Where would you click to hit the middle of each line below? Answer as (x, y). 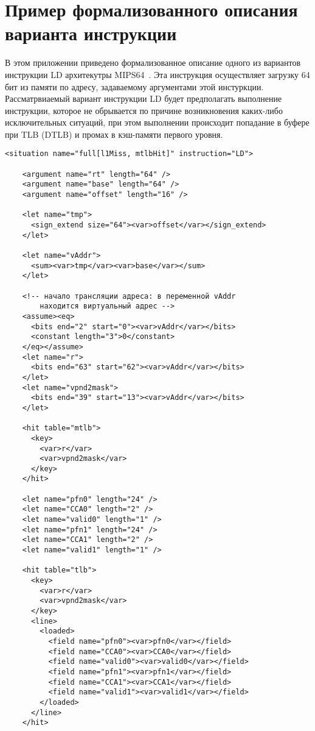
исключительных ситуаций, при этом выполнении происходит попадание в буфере (157, 122)
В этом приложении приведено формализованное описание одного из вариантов (153, 62)
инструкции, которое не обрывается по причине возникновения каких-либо (144, 110)
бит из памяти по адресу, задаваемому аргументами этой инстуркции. (134, 86)
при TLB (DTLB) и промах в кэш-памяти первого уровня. (114, 134)
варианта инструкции (91, 33)
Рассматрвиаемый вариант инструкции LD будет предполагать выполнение (144, 98)
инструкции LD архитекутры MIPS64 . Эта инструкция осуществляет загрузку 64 (157, 74)
